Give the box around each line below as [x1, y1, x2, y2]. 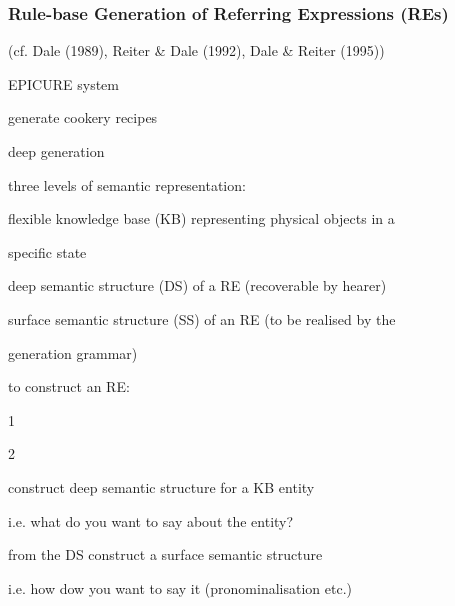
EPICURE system [8, 73, 119, 94]
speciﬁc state [8, 241, 87, 262]
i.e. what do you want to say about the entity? [8, 510, 294, 531]
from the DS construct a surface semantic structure [8, 544, 323, 565]
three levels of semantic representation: [8, 174, 246, 195]
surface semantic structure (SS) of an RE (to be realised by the [8, 308, 396, 329]
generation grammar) [8, 342, 138, 363]
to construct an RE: [8, 376, 130, 397]
